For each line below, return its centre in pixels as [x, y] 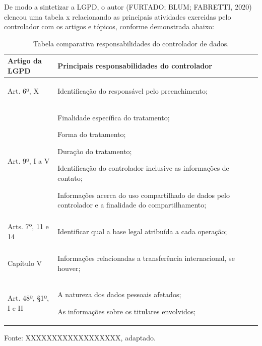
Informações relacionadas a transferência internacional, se [146, 258]
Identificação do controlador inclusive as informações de [143, 168]
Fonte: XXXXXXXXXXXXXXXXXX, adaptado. [80, 338]
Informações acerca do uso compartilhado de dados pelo [144, 195]
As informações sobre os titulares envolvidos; [127, 311]
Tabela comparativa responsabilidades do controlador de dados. [131, 43]
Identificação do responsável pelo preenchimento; [133, 90]
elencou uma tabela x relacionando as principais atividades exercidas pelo [118, 16]
